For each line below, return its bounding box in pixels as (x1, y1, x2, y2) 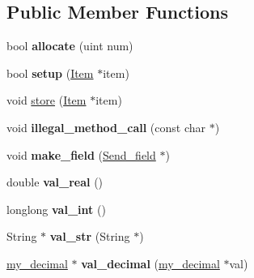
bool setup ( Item (6, 64, 94, 81)
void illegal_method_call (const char (6, 118, 205, 135)
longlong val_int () (6, 200, 106, 217)
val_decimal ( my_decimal (81, 254, 220, 272)
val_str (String (49, 228, 130, 245)
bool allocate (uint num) (6, 37, 133, 54)
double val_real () (6, 173, 104, 190)
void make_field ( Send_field (6, 146, 156, 163)
